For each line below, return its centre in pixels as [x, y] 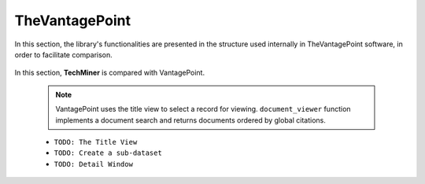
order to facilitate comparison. [64, 54]
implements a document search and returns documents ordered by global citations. [191, 120]
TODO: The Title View [96, 142]
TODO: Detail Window [94, 164]
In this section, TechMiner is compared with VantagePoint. [109, 73]
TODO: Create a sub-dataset [108, 153]
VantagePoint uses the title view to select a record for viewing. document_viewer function [203, 109]
